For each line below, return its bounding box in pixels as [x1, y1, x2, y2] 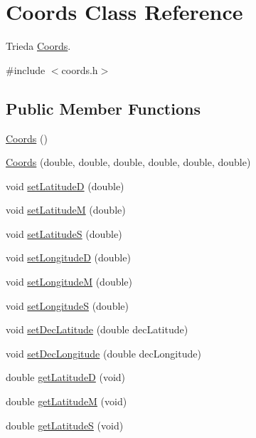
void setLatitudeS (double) [6, 226, 122, 241]
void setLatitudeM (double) [6, 202, 126, 217]
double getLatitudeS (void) [6, 417, 124, 432]
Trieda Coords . [6, 38, 71, 53]
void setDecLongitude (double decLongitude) [6, 345, 201, 360]
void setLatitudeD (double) [6, 178, 124, 193]
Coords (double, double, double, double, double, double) [6, 155, 251, 170]
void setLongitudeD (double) [6, 250, 131, 265]
